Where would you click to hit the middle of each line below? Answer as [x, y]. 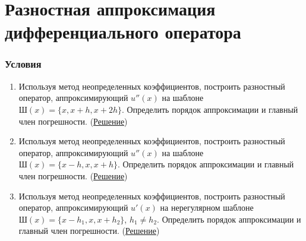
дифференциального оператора [123, 32]
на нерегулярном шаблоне [207, 207]
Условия [23, 64]
